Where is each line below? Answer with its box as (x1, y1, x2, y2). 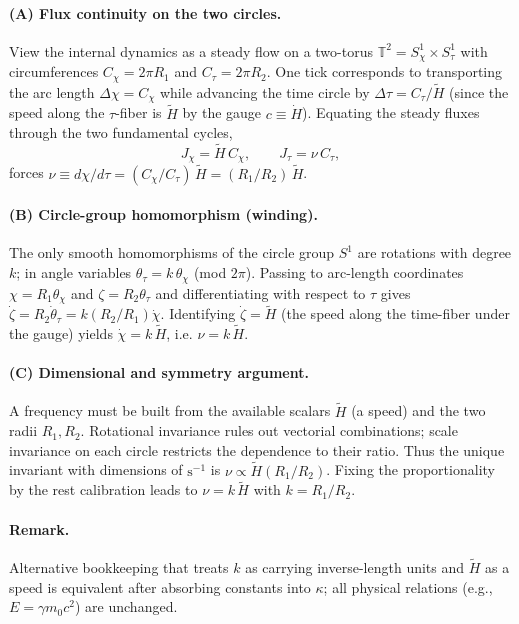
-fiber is (115, 102, 162, 123)
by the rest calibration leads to (9, 479, 198, 500)
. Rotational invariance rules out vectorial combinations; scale (80, 420, 458, 441)
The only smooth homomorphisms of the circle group (9, 242, 335, 263)
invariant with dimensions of (9, 459, 183, 480)
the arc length (9, 81, 95, 102)
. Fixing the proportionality (326, 459, 495, 480)
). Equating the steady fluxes (302, 102, 480, 123)
